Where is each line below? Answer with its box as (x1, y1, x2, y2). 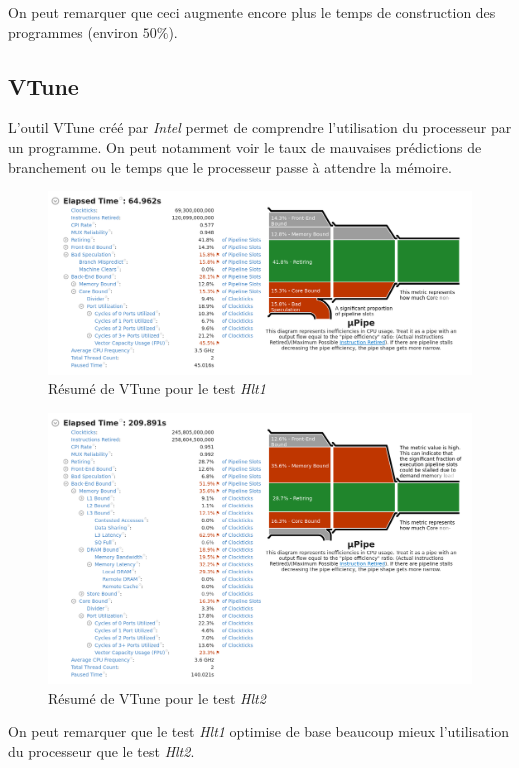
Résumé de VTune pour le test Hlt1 (48, 378, 266, 399)
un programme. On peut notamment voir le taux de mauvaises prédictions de (8, 136, 482, 157)
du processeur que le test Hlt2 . (8, 740, 195, 761)
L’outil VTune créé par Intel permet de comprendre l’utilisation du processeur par (8, 117, 512, 138)
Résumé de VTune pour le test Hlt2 (48, 687, 266, 708)
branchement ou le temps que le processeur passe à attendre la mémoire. (8, 156, 452, 177)
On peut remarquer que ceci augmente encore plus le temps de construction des (8, 2, 496, 22)
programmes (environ (8, 21, 139, 42)
